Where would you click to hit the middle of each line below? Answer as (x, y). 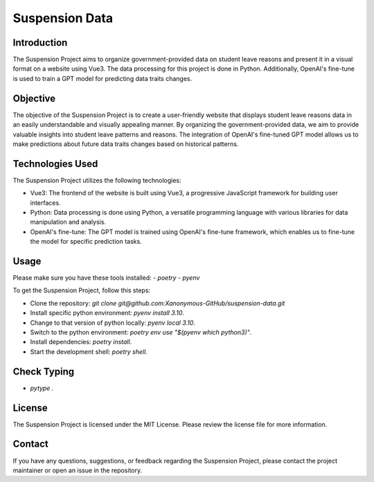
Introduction (40, 43)
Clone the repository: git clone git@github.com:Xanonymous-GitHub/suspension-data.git (158, 303)
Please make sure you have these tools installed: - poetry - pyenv (106, 278)
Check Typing (44, 372)
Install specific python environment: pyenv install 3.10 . (107, 313)
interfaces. (46, 203)
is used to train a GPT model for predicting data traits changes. (103, 78)
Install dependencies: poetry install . (81, 342)
